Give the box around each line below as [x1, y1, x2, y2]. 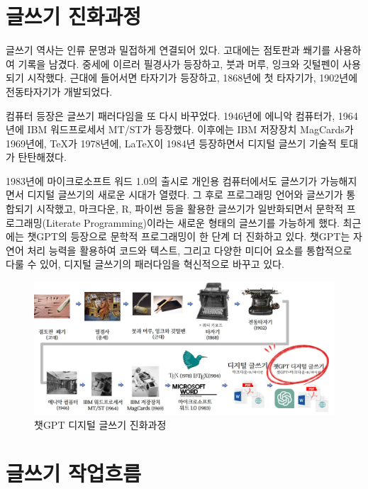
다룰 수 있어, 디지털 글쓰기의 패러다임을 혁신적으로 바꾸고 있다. [6, 257, 284, 271]
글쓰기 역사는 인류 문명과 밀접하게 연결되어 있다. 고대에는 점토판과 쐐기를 [6, 43, 331, 57]
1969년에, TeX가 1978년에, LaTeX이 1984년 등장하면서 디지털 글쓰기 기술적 [6, 135, 337, 150]
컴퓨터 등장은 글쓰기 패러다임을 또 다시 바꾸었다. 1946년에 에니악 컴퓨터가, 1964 [6, 108, 358, 123]
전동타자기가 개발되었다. [6, 84, 113, 99]
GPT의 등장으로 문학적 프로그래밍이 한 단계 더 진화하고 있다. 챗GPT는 [36, 229, 350, 244]
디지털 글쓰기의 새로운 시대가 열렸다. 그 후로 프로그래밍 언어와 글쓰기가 [27, 187, 343, 202]
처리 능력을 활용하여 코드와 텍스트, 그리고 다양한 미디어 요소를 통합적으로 [27, 242, 352, 257]
